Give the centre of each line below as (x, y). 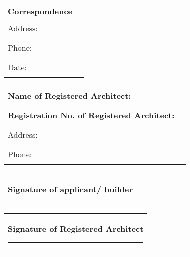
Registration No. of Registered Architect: (91, 115)
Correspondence (40, 11)
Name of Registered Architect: (70, 96)
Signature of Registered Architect (76, 228)
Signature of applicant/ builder (70, 189)
